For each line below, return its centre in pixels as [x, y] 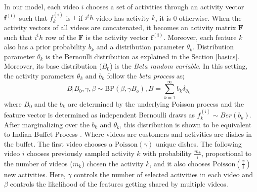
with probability [167, 153]
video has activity [123, 18]
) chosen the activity [113, 163]
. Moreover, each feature [200, 37]
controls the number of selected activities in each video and [163, 174]
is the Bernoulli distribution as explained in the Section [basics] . [143, 56]
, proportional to [226, 153]
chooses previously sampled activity [81, 153]
